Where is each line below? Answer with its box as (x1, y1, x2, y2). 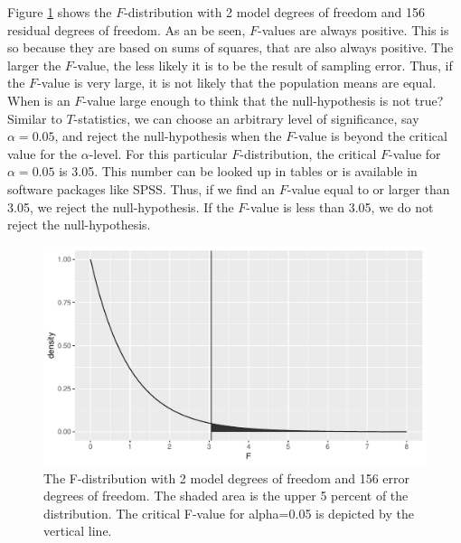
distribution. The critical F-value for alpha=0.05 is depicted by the (43, 503, 415, 522)
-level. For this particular (89, 144, 228, 163)
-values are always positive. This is (257, 20, 449, 39)
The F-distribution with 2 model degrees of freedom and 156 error (43, 468, 410, 487)
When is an (7, 90, 71, 109)
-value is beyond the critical (294, 126, 447, 145)
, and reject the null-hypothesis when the (54, 126, 282, 145)
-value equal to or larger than (287, 179, 450, 198)
